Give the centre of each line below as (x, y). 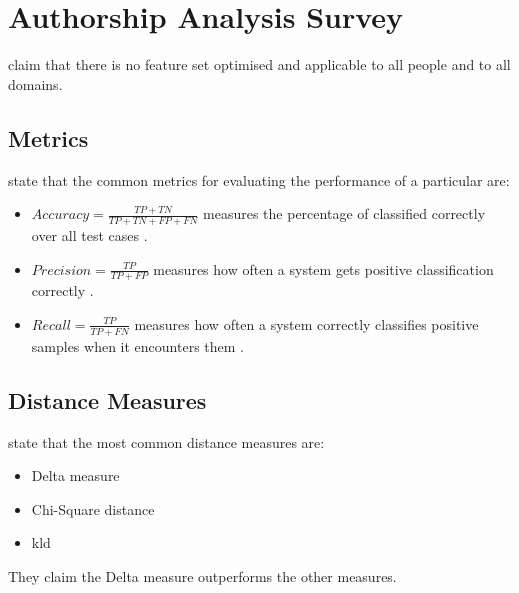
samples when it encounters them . (137, 345)
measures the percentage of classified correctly (344, 213)
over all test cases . (89, 234)
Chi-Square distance (93, 508)
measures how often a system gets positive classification (323, 268)
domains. (35, 83)
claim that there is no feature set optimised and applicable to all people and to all (259, 64)
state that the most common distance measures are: (166, 441)
